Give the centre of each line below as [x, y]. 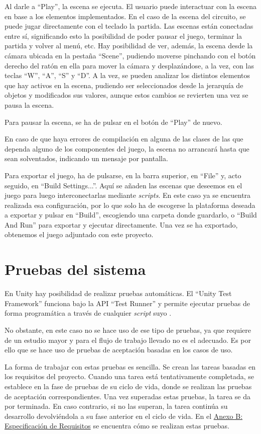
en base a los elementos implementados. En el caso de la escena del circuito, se [125, 16]
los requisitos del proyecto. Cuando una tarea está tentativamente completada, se [129, 376]
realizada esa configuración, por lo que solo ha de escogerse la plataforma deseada [130, 205]
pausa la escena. [29, 104]
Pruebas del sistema [75, 269]
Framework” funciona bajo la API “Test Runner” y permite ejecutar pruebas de [127, 303]
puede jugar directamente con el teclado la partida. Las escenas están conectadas [129, 26]
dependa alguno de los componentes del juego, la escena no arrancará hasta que [127, 148]
